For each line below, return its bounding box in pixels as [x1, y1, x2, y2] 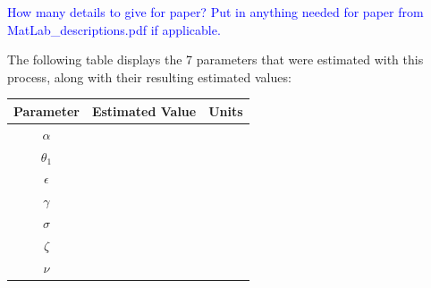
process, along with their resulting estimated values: [7, 67, 292, 86]
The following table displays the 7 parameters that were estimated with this [7, 50, 424, 69]
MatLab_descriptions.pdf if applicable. [7, 20, 221, 38]
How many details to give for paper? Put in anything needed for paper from [7, 3, 424, 21]
